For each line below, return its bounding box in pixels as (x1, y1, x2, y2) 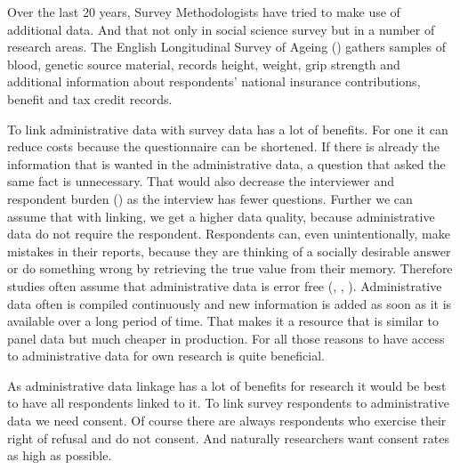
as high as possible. (7, 446, 112, 465)
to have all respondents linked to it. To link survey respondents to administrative (7, 393, 449, 412)
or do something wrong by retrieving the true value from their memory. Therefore (7, 259, 453, 278)
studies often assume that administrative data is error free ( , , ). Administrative (7, 276, 442, 295)
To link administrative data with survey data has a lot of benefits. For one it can (7, 119, 448, 138)
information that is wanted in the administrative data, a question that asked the (7, 154, 446, 173)
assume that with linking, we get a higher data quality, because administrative (7, 207, 435, 225)
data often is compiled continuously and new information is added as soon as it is (7, 294, 452, 312)
